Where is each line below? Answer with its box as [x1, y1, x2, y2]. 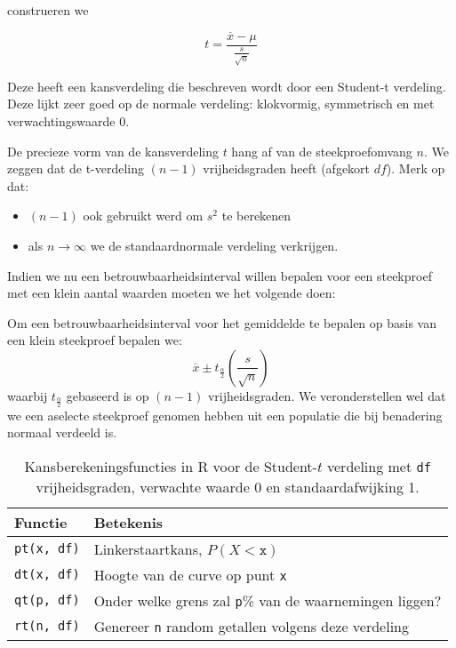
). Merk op [386, 159, 445, 178]
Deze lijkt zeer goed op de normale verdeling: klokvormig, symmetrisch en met [7, 94, 435, 113]
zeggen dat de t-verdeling [7, 159, 145, 178]
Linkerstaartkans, [93, 538, 203, 559]
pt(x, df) [14, 541, 80, 556]
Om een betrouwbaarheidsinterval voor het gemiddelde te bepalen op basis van [7, 313, 436, 332]
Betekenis [93, 511, 164, 532]
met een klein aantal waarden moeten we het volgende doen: [7, 284, 336, 302]
